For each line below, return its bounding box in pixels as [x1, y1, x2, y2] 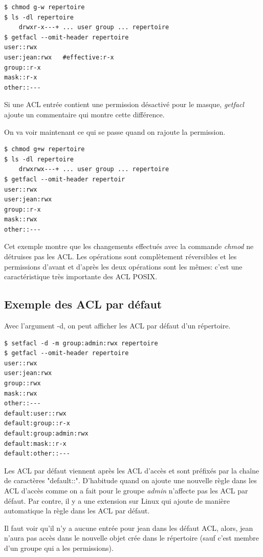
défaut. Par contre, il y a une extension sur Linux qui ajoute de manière [4, 495, 230, 506]
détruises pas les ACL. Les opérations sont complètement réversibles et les [4, 251, 237, 262]
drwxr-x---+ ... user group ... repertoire [18, 24, 169, 31]
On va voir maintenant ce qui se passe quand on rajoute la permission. [4, 126, 226, 137]
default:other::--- [4, 450, 70, 458]
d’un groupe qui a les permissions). [4, 542, 114, 553]
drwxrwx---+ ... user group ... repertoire [18, 166, 169, 173]
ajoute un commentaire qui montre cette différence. [4, 109, 165, 119]
